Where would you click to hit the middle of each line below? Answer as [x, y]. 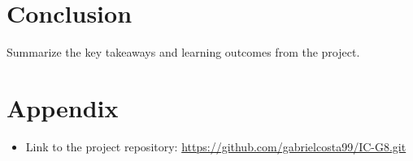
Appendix [63, 107]
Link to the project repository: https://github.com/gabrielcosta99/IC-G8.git [216, 146]
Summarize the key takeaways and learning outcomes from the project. [183, 52]
